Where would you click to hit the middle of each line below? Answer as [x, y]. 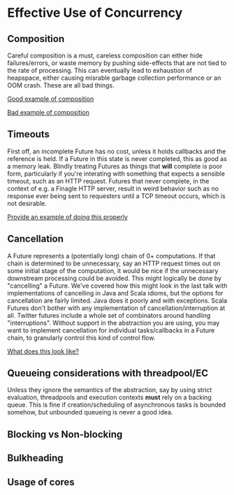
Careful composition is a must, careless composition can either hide [105, 55]
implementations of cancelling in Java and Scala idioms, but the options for [115, 293]
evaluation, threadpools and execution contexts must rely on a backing [109, 398]
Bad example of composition [48, 112]
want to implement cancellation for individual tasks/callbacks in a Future [111, 330]
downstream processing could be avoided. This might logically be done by [115, 278]
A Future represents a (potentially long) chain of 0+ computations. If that [111, 256]
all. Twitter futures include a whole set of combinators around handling [109, 315]
